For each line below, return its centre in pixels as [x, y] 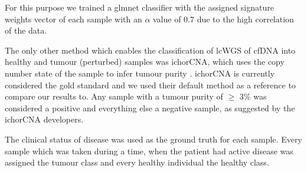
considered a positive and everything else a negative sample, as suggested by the [150, 107]
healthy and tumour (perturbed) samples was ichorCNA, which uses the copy [145, 62]
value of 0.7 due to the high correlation [223, 19]
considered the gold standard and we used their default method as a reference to [150, 85]
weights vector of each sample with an [74, 19]
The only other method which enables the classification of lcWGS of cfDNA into [150, 50]
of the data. [26, 30]
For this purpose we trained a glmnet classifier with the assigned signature [139, 7]
